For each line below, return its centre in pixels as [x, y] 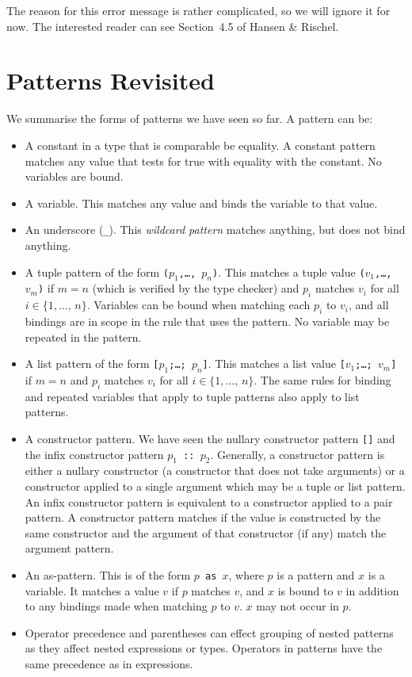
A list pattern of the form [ [92, 363]
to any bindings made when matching [116, 606]
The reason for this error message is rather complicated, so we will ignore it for [198, 10]
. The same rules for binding [322, 379]
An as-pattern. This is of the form [108, 574]
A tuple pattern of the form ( [97, 272]
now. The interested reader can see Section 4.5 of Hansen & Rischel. [173, 26]
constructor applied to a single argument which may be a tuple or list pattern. [215, 486]
